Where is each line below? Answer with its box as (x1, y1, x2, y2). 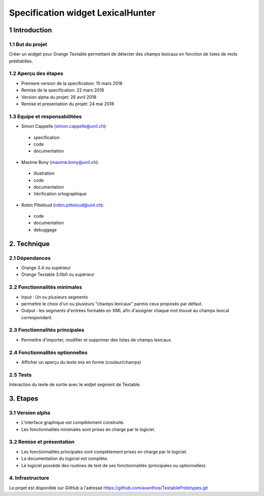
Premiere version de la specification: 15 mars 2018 (21, 80, 123, 86)
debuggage (33, 226, 57, 232)
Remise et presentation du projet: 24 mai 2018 (21, 101, 114, 107)
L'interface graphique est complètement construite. (21, 420, 125, 426)
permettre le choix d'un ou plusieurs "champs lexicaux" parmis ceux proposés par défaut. (21, 301, 203, 307)
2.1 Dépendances (9, 254, 51, 261)
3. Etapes (9, 394, 39, 403)
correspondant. (21, 315, 53, 320)
